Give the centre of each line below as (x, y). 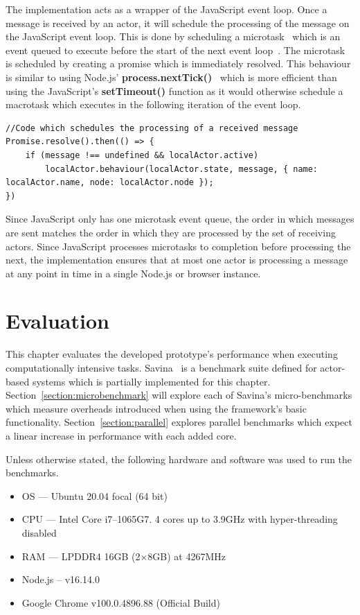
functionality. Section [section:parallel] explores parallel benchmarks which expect (179, 422)
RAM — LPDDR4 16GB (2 (81, 556)
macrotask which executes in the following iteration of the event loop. (153, 104)
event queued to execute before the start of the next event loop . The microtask (175, 50)
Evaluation (57, 321)
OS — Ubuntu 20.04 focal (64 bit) (94, 495)
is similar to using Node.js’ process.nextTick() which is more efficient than (171, 77)
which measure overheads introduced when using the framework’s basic (156, 408)
